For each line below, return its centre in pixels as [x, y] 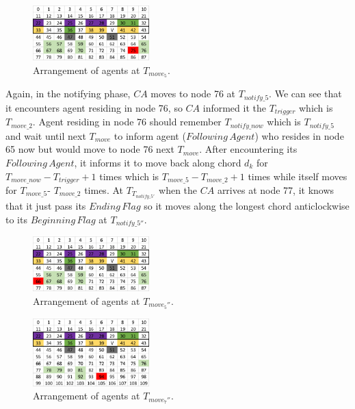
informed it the [234, 107]
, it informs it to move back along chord [158, 162]
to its [16, 219]
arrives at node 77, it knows [276, 190]
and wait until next [46, 135]
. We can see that [305, 94]
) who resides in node [299, 135]
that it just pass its [46, 206]
